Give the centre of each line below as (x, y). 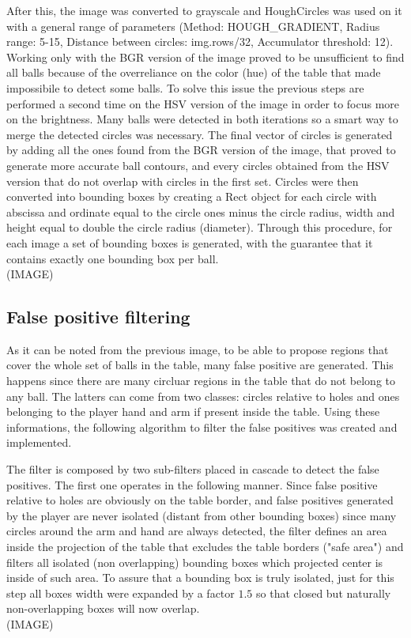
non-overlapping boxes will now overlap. (103, 608)
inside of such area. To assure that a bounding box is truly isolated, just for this (200, 578)
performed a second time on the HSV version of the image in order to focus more (203, 103)
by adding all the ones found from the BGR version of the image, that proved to (201, 150)
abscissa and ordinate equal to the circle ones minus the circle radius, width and (201, 211)
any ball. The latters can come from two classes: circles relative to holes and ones (203, 396)
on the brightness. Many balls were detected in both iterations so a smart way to (202, 119)
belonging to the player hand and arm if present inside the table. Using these (193, 411)
